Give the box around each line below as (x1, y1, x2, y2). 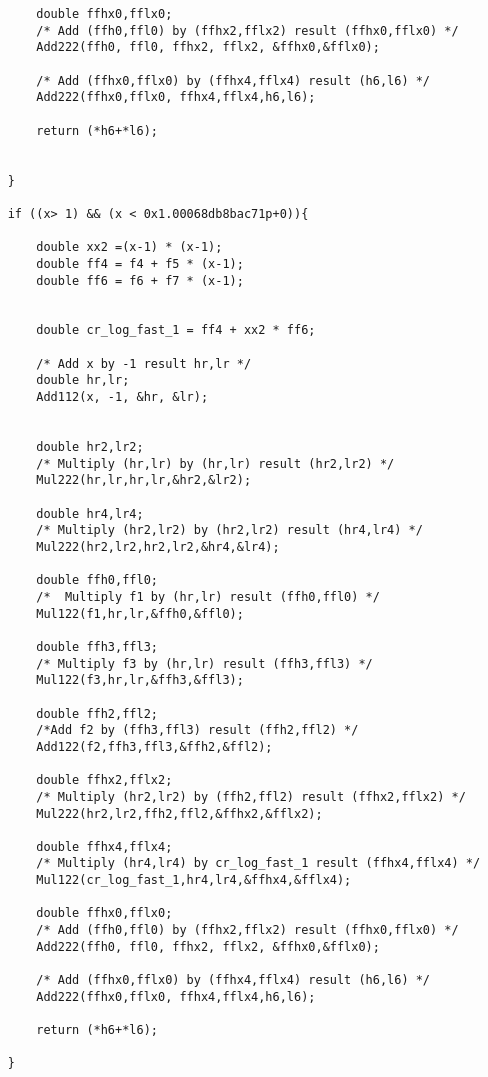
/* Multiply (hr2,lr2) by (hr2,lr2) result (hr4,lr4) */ (36, 523, 423, 538)
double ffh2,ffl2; (36, 706, 158, 721)
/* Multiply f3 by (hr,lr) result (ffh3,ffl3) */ (36, 656, 373, 671)
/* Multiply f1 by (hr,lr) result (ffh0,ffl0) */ (36, 589, 380, 604)
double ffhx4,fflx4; (36, 839, 173, 854)
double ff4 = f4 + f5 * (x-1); (36, 256, 244, 271)
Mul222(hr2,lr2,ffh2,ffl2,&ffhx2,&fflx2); (36, 806, 323, 821)
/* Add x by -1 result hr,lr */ (36, 356, 252, 371)
